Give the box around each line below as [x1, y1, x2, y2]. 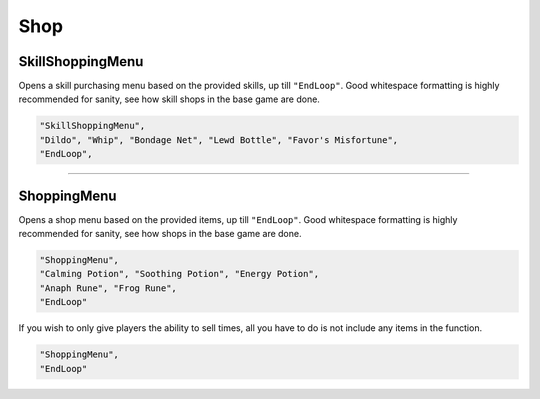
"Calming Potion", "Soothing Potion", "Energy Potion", [39, 268, 320, 280]
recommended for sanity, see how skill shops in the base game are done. [18, 93, 320, 105]
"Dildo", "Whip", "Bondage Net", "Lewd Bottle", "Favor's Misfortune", [39, 134, 399, 145]
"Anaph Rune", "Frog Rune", [39, 282, 177, 294]
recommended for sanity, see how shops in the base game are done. [18, 228, 302, 240]
